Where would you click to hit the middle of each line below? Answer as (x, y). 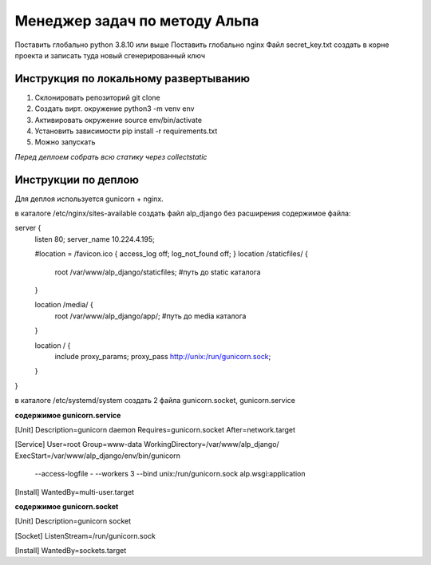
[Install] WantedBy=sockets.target (71, 551)
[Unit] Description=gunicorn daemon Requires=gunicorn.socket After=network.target (155, 429)
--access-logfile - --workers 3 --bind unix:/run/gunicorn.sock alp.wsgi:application (170, 474)
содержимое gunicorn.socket (67, 506)
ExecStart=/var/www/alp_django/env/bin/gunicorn (98, 456)
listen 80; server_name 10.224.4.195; (95, 239)
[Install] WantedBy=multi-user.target (75, 492)
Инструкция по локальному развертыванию (132, 79)
